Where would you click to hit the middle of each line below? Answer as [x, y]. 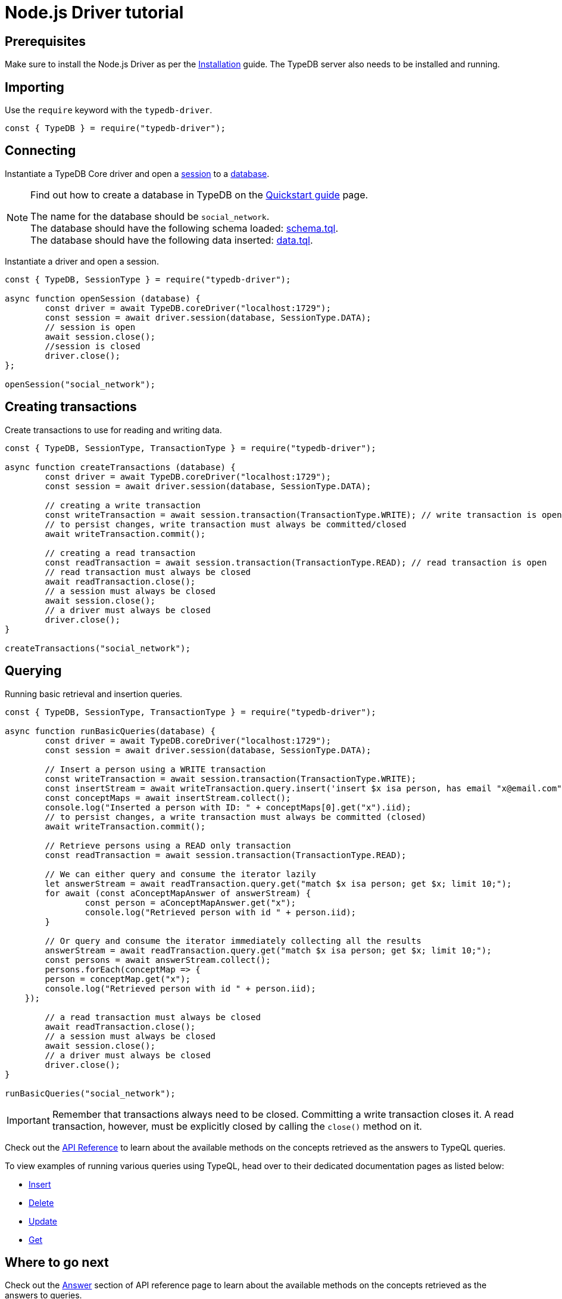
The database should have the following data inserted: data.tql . [172, 240]
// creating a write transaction [123, 505]
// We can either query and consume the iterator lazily [180, 874]
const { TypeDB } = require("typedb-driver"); [115, 128]
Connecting [40, 151]
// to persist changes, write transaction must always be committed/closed [226, 524]
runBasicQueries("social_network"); [90, 1093]
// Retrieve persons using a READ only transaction [168, 845]
